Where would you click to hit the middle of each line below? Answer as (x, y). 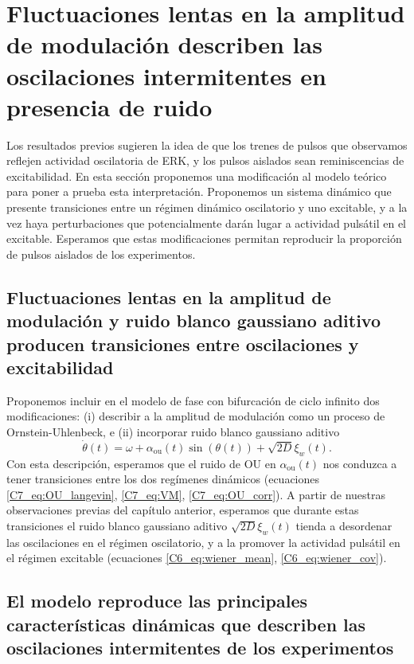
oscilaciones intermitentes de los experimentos (200, 648)
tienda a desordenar (344, 525)
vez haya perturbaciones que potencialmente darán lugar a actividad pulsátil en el (206, 223)
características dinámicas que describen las (186, 624)
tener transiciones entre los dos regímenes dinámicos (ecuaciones (163, 479)
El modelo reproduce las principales (157, 601)
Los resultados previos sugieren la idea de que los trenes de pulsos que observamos (207, 145)
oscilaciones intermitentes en (166, 75)
